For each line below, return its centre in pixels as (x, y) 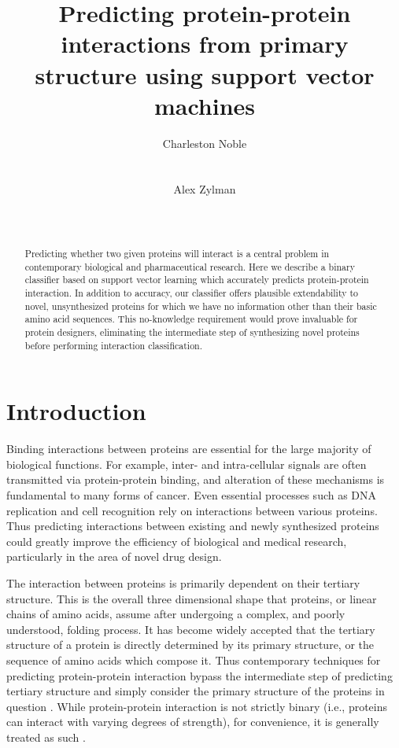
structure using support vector (205, 74)
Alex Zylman (205, 189)
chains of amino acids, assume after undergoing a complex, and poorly (176, 614)
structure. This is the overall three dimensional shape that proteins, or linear (192, 598)
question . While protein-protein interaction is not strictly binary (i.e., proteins (197, 706)
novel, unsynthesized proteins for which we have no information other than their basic (201, 306)
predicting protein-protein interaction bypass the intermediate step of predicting (199, 675)
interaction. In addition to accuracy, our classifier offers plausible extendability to (192, 293)
